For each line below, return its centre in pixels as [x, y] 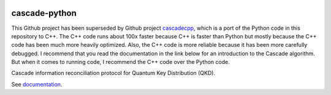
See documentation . [37, 84]
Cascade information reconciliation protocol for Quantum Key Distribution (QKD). [113, 73]
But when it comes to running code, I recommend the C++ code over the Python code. [120, 62]
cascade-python [44, 13]
